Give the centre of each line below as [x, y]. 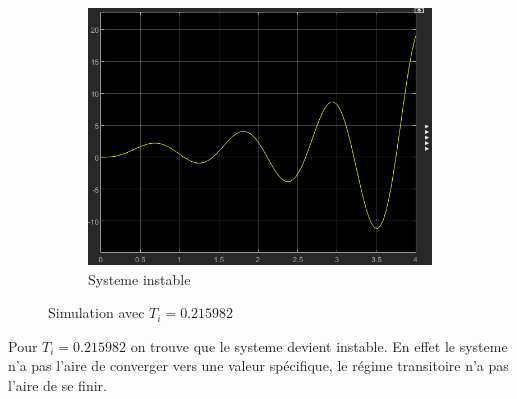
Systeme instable [139, 278]
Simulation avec [96, 312]
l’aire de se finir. [57, 384]
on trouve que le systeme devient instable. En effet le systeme [319, 345]
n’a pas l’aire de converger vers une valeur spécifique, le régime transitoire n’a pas [258, 365]
